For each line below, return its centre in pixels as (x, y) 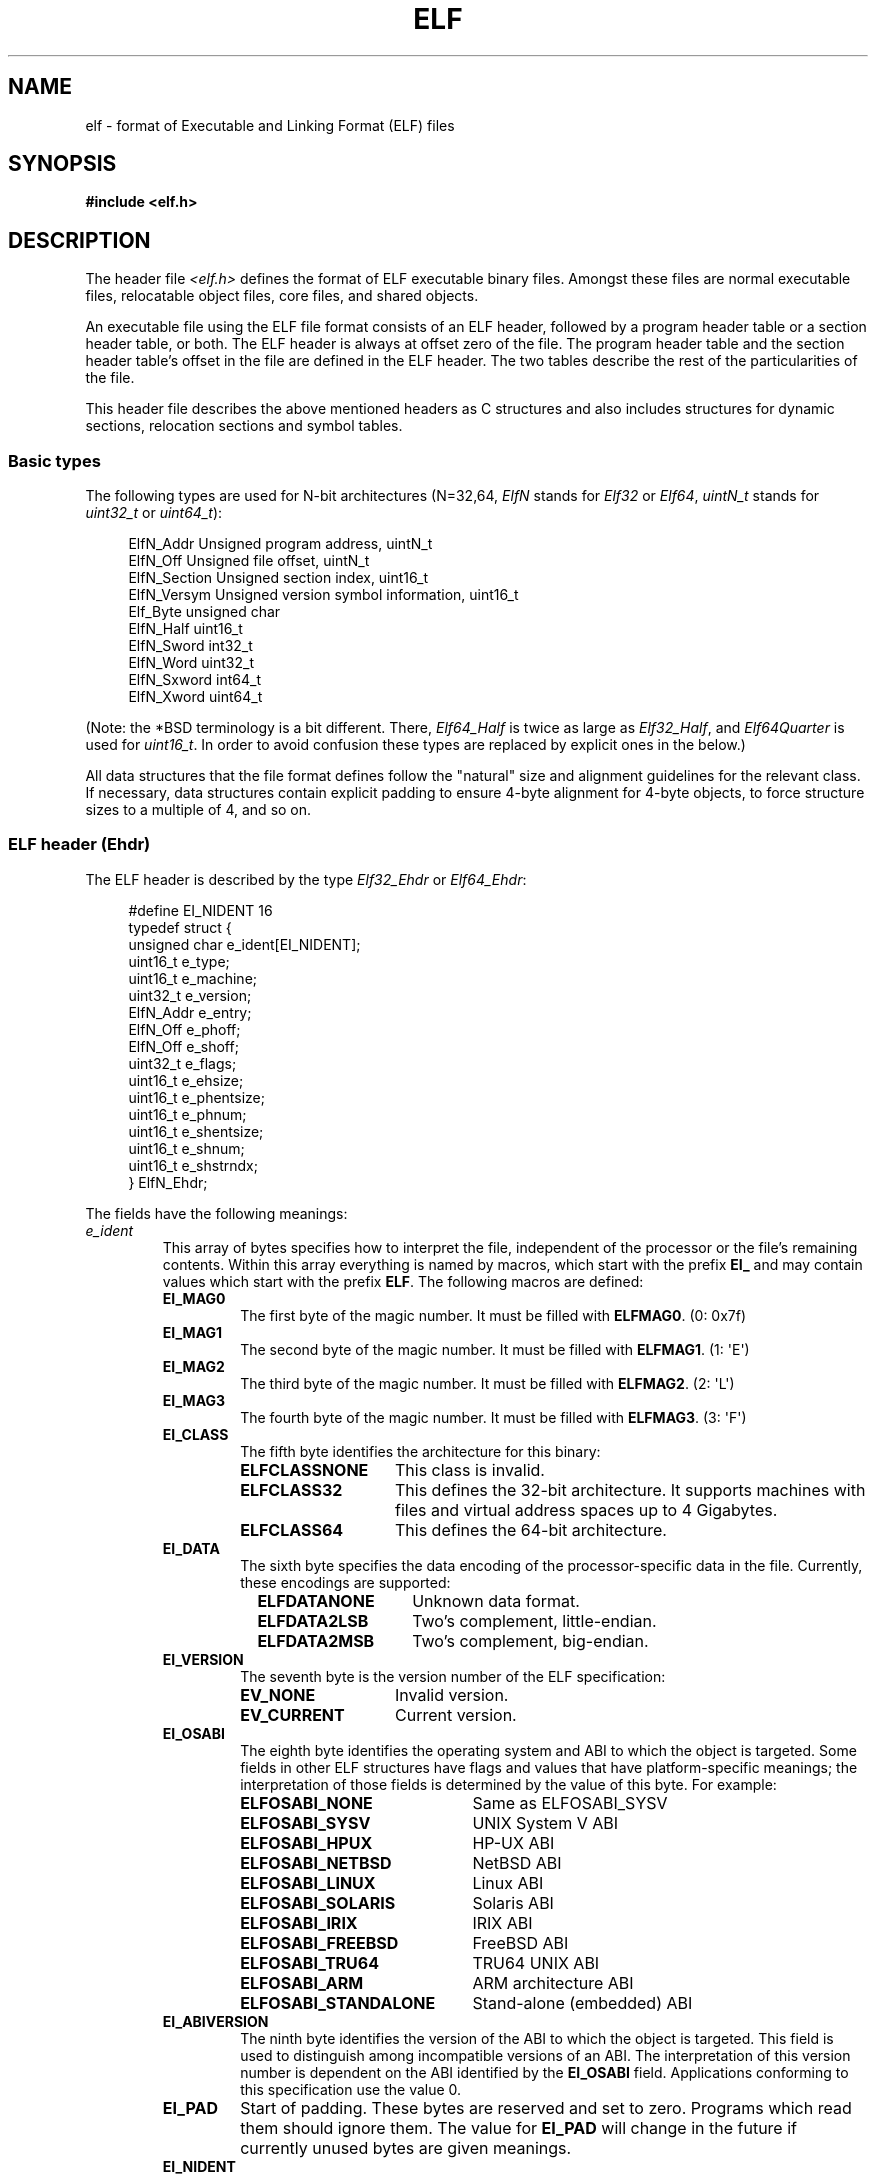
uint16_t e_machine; (193, 978)
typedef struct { (180, 927)
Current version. (455, 1714)
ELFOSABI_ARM (302, 1982)
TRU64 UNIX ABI (536, 1962)
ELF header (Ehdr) (79, 844)
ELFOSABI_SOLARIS (318, 1902)
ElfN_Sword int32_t (190, 646)
